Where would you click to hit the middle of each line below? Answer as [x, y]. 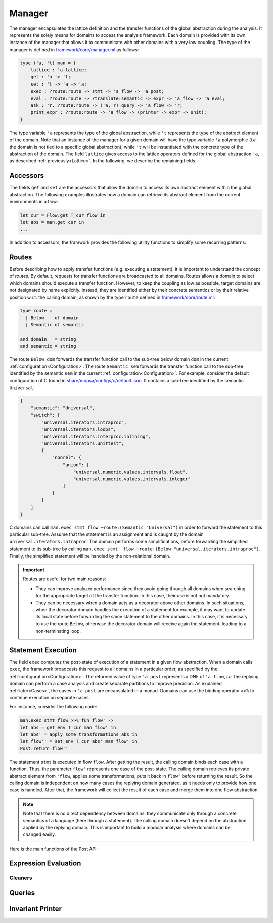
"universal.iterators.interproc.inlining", [96, 436]
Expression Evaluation [45, 863]
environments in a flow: [34, 202]
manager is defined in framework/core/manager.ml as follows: [74, 49]
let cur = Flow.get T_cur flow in [63, 215]
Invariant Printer [36, 909]
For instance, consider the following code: [53, 707]
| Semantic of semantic [55, 325]
